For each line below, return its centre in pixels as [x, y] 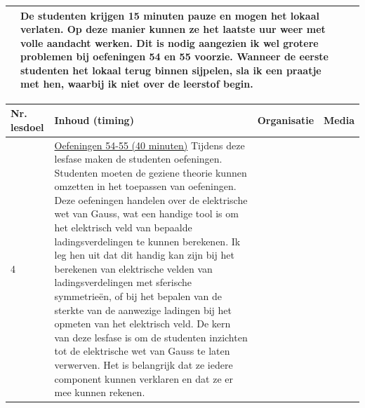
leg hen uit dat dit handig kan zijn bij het [144, 255]
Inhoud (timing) [94, 120]
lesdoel [27, 127]
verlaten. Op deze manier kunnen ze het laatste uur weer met [173, 29]
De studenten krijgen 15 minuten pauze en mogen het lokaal [170, 15]
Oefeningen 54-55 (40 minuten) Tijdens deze [150, 145]
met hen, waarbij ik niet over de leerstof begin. [137, 84]
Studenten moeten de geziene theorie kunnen [151, 172]
